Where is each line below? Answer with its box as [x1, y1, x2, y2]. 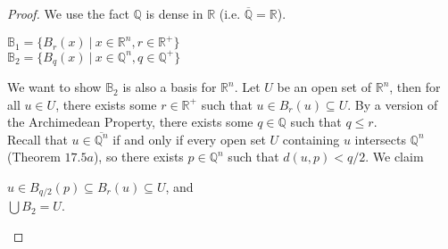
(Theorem [7, 147, 61, 166]
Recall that [7, 129, 68, 148]
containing [282, 129, 340, 148]
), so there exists [93, 147, 184, 166]
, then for [389, 78, 441, 96]
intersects [354, 129, 406, 148]
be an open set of [277, 78, 371, 96]
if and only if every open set [112, 129, 266, 148]
